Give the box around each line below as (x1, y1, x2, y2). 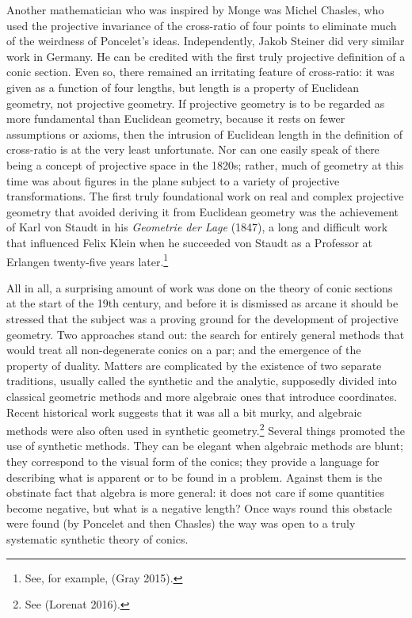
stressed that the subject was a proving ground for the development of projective (6, 310, 399, 326)
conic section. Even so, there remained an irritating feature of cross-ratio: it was (6, 63, 395, 80)
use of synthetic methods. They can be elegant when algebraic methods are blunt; (6, 437, 403, 454)
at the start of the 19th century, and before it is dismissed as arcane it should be (6, 295, 399, 311)
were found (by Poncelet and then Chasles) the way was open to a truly (6, 515, 356, 532)
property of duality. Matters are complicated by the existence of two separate (6, 357, 382, 373)
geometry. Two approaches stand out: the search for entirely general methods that (6, 326, 405, 342)
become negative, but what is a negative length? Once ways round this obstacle (6, 499, 392, 516)
